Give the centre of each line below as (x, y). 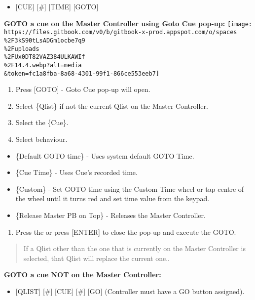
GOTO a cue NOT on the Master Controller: (83, 275)
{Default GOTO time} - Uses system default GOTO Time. (105, 155)
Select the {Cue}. (42, 122)
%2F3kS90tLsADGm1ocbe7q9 (45, 40)
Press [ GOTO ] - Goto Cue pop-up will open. (83, 89)
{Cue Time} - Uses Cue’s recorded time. (76, 172)
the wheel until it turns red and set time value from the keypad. (112, 198)
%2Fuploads (22, 49)
